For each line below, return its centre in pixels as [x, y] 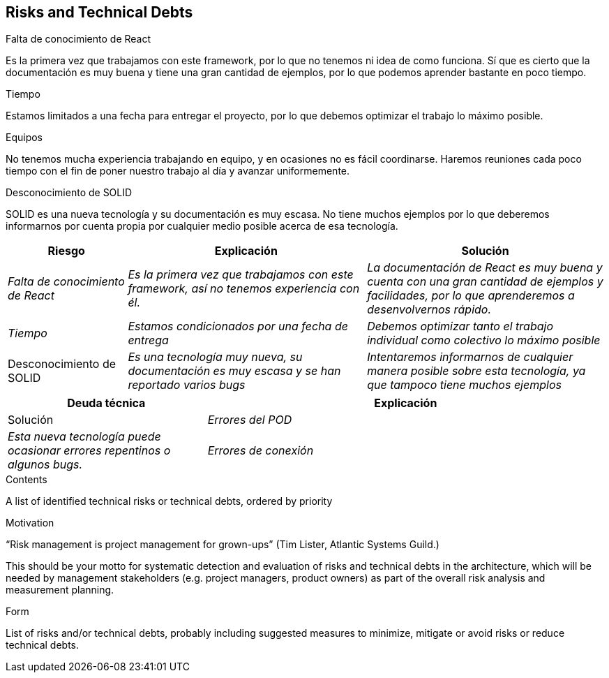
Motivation [30, 523]
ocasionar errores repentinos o [89, 451]
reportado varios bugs [187, 385]
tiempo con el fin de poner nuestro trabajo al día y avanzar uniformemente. [178, 171]
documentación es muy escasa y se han [234, 371]
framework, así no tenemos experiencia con [244, 289]
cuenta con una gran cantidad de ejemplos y [485, 282]
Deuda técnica [106, 403]
